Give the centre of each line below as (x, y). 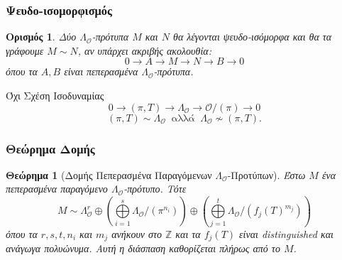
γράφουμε (25, 50)
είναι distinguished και (286, 233)
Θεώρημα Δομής (50, 148)
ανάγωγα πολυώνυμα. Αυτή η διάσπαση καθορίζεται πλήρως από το (143, 248)
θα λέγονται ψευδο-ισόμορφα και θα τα (253, 37)
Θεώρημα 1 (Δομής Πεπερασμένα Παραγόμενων (109, 174)
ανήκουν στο (137, 233)
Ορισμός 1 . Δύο (41, 37)
